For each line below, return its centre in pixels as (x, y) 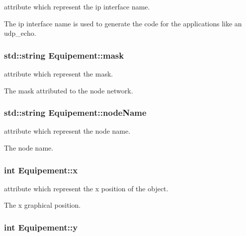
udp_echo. (20, 33)
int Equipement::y (41, 227)
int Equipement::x (41, 170)
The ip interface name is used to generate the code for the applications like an (123, 23)
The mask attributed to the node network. (69, 90)
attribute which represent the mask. (59, 74)
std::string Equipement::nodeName (75, 113)
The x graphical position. (42, 205)
